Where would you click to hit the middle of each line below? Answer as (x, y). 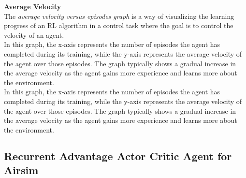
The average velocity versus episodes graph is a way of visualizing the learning (119, 16)
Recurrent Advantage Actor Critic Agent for (118, 156)
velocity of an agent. (34, 35)
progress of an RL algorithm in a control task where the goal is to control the (119, 25)
